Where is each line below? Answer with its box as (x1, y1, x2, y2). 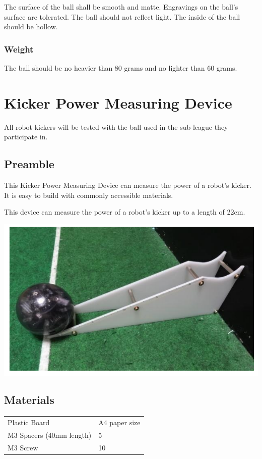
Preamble (4, 156, 54, 172)
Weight (4, 42, 34, 55)
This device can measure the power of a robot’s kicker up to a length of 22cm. (4, 207, 245, 217)
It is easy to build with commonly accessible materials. (4, 189, 173, 200)
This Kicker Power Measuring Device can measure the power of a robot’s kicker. (4, 180, 251, 190)
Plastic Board (8, 417, 50, 428)
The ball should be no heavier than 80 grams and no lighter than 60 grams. (4, 63, 237, 73)
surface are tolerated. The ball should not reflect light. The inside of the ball (4, 11, 240, 22)
